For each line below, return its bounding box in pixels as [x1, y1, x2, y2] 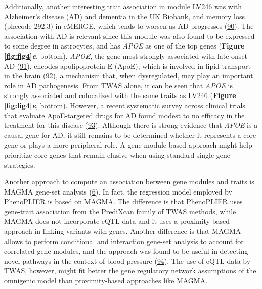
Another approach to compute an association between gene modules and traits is [4, 176, 254, 187]
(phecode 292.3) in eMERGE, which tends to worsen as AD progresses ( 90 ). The [4, 21, 254, 31]
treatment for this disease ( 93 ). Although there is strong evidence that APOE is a [4, 120, 258, 130]
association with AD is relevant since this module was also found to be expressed [4, 30, 255, 41]
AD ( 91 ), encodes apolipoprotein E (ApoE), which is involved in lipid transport [4, 60, 251, 71]
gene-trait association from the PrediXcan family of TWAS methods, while [4, 206, 236, 216]
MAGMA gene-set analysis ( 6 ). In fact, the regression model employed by [4, 186, 232, 197]
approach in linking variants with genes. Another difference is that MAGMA [4, 226, 241, 236]
